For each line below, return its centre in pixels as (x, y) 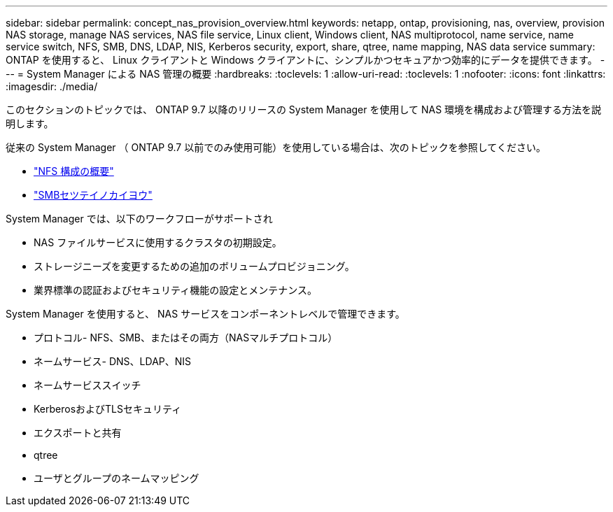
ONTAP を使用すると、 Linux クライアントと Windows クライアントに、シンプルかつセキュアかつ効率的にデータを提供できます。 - (305, 60)
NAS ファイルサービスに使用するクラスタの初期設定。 (158, 242)
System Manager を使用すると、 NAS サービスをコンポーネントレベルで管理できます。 (205, 314)
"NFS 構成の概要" (74, 171)
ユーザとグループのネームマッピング (117, 478)
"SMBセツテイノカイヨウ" (93, 195)
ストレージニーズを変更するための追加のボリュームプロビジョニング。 (194, 266)
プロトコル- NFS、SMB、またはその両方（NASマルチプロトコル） (186, 337)
